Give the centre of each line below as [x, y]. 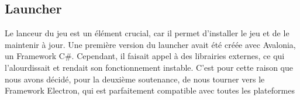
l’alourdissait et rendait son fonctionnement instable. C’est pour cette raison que [149, 67]
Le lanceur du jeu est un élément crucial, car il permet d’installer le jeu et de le [147, 33]
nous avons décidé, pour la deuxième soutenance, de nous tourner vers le [135, 79]
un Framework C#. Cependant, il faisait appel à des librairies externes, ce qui [145, 56]
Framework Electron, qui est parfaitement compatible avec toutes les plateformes [150, 90]
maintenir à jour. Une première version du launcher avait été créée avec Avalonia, [150, 44]
